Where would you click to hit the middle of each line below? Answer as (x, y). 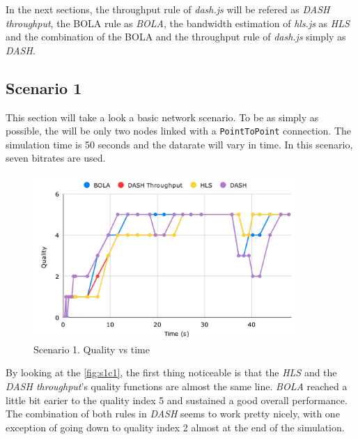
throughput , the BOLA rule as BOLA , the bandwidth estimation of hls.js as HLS (178, 23)
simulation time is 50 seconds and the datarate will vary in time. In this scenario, (179, 144)
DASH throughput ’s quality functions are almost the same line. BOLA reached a (177, 386)
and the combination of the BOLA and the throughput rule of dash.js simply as (176, 37)
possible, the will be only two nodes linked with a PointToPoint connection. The (179, 131)
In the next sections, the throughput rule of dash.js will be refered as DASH (168, 9)
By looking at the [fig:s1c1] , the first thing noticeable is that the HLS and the (171, 372)
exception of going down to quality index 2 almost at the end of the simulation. (175, 427)
